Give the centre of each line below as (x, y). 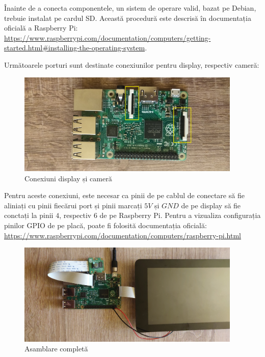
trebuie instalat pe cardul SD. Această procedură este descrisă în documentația (128, 18)
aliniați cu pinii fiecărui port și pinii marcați (73, 205)
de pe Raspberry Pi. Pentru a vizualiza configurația (180, 215)
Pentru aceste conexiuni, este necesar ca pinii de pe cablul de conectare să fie (124, 195)
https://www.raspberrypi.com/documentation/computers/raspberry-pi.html (123, 235)
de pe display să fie (211, 205)
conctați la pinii (29, 215)
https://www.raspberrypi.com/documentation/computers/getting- (108, 37)
